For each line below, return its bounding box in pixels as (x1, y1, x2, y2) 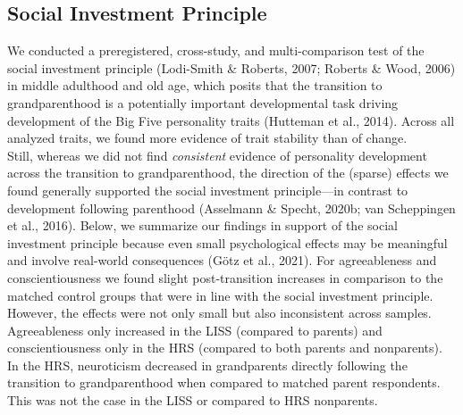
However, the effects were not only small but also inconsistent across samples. (7, 303, 432, 322)
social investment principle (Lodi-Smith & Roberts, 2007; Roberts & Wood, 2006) (7, 58, 456, 77)
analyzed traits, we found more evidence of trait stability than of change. (7, 129, 408, 147)
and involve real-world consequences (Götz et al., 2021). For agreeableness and (7, 251, 437, 270)
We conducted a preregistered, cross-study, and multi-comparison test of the (7, 41, 425, 60)
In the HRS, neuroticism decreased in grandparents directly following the (7, 355, 408, 374)
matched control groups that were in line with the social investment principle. (7, 286, 434, 304)
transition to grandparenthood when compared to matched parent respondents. (7, 373, 441, 392)
